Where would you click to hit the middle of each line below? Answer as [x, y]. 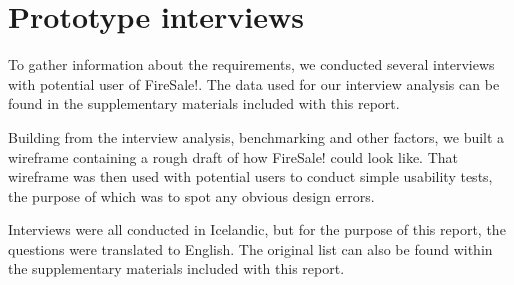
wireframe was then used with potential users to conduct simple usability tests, [250, 176]
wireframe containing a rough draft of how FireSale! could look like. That [233, 156]
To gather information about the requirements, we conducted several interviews [251, 64]
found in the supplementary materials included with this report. [204, 103]
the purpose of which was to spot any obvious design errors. [191, 195]
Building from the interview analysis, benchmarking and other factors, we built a [256, 136]
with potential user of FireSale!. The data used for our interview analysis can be [254, 83]
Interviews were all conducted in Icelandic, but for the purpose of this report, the [257, 229]
